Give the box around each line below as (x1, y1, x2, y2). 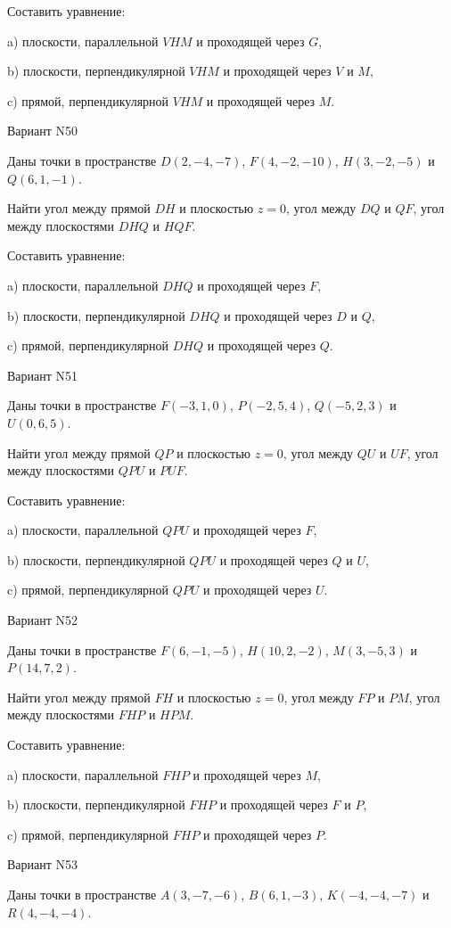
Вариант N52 (7, 611, 78, 629)
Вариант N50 (7, 121, 78, 140)
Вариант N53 (7, 855, 78, 874)
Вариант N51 (7, 365, 78, 384)
